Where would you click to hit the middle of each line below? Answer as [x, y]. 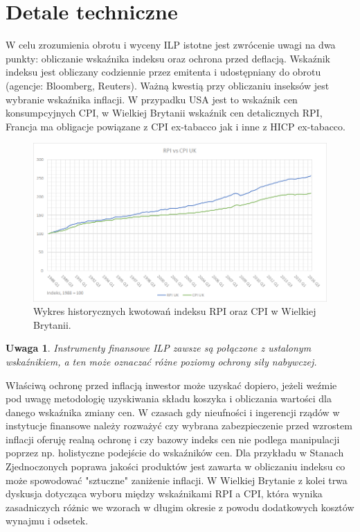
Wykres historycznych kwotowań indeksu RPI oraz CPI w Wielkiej [175, 311]
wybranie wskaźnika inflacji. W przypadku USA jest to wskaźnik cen [152, 99]
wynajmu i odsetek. [47, 521]
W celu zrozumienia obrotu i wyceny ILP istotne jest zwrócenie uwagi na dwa [171, 45]
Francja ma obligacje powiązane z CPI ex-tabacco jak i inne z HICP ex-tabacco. [175, 126]
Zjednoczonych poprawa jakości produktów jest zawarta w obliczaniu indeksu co [175, 466]
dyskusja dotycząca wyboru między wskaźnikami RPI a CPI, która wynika [164, 494]
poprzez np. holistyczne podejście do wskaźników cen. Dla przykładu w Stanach [175, 453]
